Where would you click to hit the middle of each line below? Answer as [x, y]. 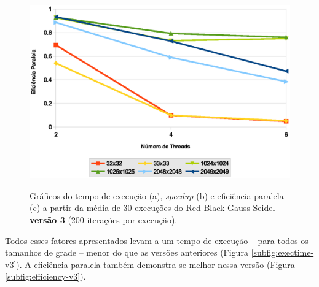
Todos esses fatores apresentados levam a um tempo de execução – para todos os [157, 240]
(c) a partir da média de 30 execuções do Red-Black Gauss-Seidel [152, 208]
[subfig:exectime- [282, 252]
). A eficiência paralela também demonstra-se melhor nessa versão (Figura [156, 264]
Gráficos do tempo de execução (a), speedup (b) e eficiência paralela [157, 195]
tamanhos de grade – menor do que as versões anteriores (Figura [127, 252]
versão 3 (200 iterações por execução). [104, 220]
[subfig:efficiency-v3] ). [45, 276]
